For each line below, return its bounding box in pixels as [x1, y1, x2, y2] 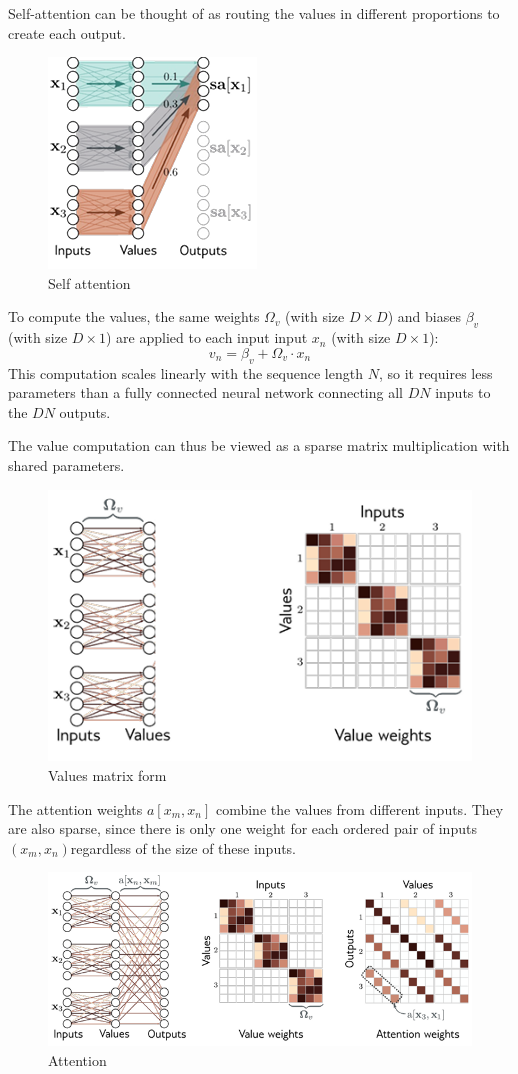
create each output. [8, 22, 126, 43]
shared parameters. [8, 454, 125, 475]
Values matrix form [48, 765, 167, 786]
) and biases [387, 306, 461, 327]
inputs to [435, 382, 491, 403]
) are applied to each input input [106, 327, 308, 348]
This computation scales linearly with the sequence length [8, 362, 363, 383]
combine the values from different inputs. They [215, 798, 504, 819]
